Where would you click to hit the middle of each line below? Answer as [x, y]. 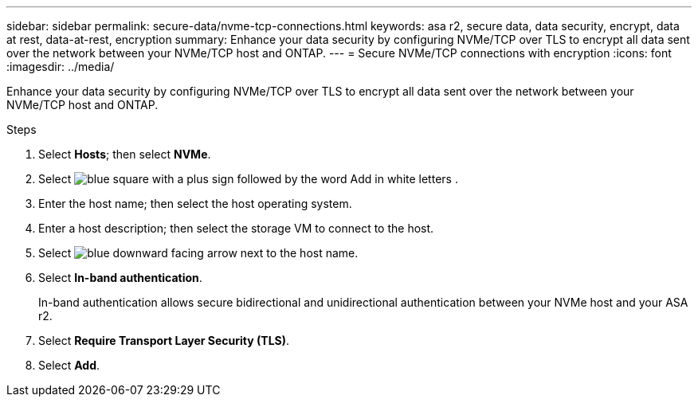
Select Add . [69, 365]
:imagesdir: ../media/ [61, 67]
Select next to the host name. [198, 253]
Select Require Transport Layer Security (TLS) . [164, 340]
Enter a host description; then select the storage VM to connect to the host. [236, 228]
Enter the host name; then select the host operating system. [195, 203]
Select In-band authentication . [120, 278]
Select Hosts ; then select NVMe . [125, 154]
